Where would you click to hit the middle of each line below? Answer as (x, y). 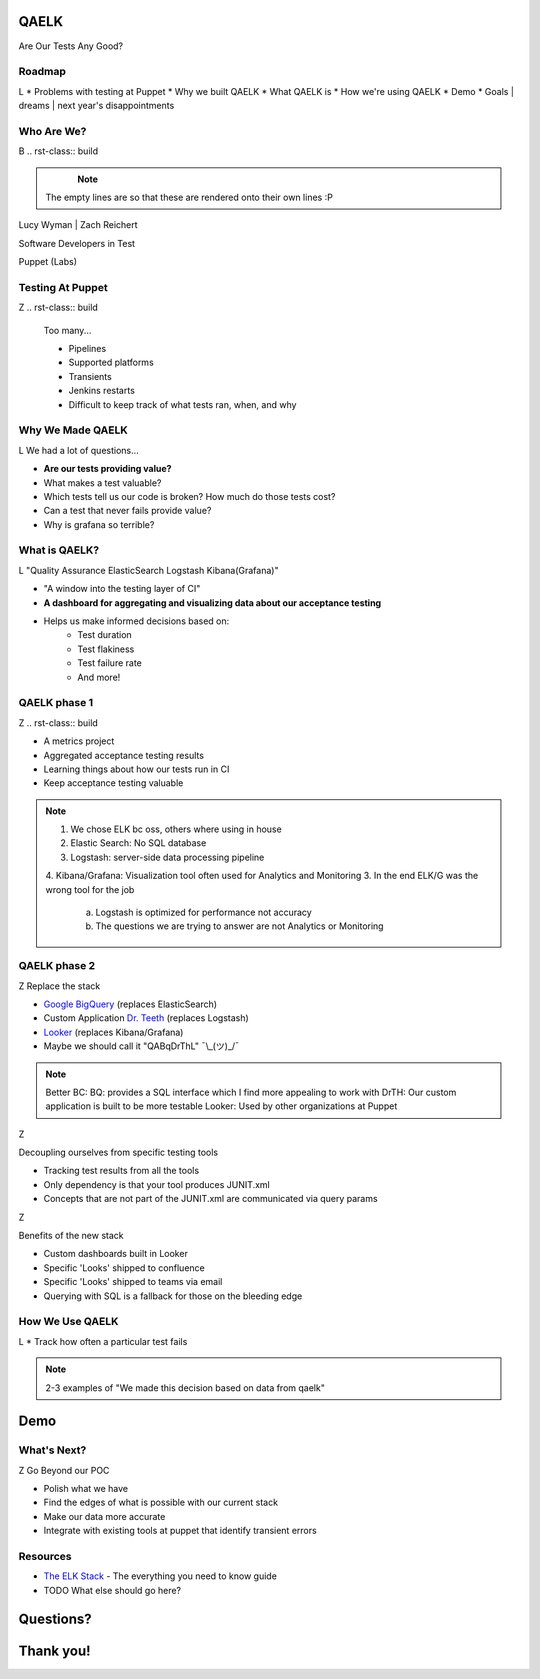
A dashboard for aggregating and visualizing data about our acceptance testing (212, 602)
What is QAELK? (59, 550)
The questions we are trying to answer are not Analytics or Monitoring (239, 926)
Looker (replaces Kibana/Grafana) (113, 1032)
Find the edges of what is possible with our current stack (161, 1502)
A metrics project (79, 741)
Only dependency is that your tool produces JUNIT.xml (156, 1184)
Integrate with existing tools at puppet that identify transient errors (180, 1531)
